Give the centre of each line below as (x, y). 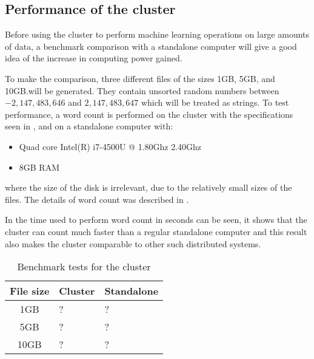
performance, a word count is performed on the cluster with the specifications (149, 114)
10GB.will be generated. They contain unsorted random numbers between (142, 90)
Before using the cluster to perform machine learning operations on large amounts (157, 34)
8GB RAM (39, 167)
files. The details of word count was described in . (97, 199)
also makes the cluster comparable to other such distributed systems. (133, 243)
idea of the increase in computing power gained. (94, 58)
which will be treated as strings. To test (215, 102)
